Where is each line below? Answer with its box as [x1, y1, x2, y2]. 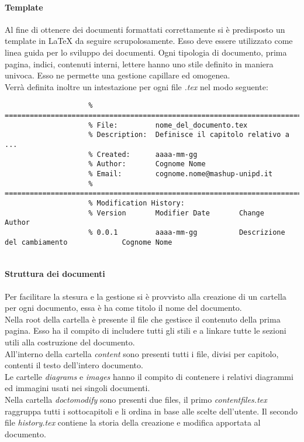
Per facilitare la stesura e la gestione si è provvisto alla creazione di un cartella [5, 290, 286, 302]
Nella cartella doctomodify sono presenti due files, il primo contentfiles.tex [5, 393, 267, 405]
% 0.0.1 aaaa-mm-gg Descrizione [88, 228, 285, 237]
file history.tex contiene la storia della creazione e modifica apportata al [5, 416, 261, 429]
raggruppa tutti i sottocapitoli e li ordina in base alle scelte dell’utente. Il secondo [5, 405, 298, 417]
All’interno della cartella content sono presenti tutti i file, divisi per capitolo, [5, 347, 279, 359]
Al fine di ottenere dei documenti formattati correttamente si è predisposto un [5, 23, 285, 35]
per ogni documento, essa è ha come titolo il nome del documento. [5, 301, 242, 314]
